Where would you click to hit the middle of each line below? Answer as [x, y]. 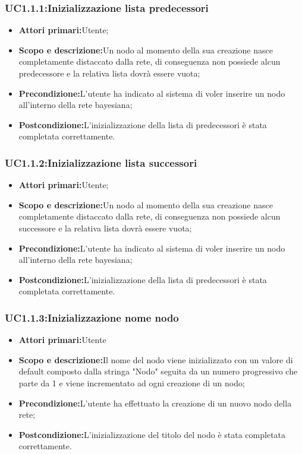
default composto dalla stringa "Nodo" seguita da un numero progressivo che [158, 371]
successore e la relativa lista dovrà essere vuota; [105, 228]
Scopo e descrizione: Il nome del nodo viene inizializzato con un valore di [156, 359]
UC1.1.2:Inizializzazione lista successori [101, 162]
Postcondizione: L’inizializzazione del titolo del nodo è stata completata [152, 434]
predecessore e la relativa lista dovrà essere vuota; [109, 73]
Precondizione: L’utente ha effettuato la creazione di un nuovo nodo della [155, 403]
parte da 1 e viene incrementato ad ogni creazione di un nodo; [132, 382]
